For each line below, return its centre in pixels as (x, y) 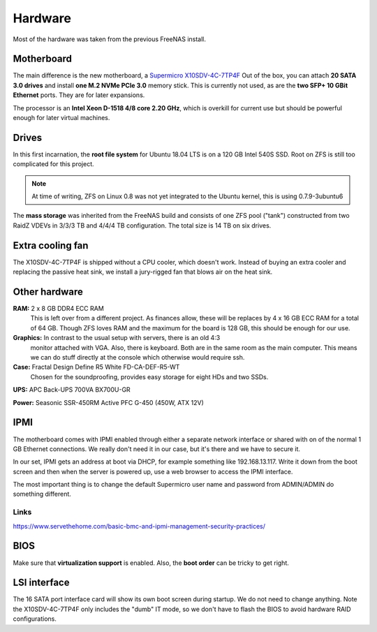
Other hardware (48, 292)
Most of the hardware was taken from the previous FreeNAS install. (109, 39)
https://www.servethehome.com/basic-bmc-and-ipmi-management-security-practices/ (139, 526)
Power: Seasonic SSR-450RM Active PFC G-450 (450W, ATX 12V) (108, 402)
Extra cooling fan (51, 245)
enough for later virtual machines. (61, 118)
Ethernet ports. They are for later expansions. (79, 95)
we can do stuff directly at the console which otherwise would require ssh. (138, 358)
